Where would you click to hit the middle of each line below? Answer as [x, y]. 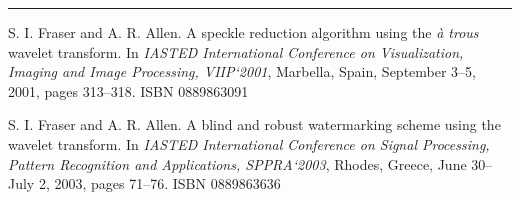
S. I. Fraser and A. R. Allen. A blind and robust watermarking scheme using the [254, 124]
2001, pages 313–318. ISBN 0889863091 [128, 90]
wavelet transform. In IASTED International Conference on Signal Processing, [249, 143]
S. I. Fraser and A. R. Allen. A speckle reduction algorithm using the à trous [243, 32]
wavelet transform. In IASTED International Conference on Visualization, [236, 51]
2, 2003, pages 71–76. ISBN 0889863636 [159, 183]
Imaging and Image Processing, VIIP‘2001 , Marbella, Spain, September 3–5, [242, 71]
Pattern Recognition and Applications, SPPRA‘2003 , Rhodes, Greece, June [237, 163]
